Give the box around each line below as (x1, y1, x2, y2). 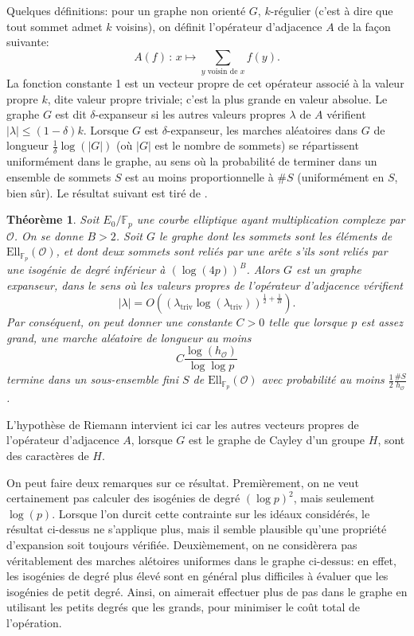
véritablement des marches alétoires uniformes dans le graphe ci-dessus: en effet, (6, 552, 396, 568)
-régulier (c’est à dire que (270, 2, 393, 18)
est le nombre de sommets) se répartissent (154, 137, 359, 154)
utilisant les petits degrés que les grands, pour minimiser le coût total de (6, 599, 361, 615)
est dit (55, 106, 87, 123)
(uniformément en (297, 168, 385, 185)
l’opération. (6, 615, 62, 631)
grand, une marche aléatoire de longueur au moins (6, 329, 252, 345)
